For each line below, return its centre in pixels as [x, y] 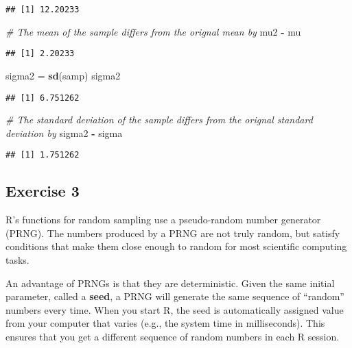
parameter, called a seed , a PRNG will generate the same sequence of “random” [175, 296]
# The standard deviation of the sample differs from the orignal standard [159, 120]
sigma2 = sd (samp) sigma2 [63, 75]
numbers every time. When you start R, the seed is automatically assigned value [175, 309]
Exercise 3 [43, 191]
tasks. [17, 259]
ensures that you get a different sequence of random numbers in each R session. [173, 336]
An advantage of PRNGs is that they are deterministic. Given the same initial [170, 283]
